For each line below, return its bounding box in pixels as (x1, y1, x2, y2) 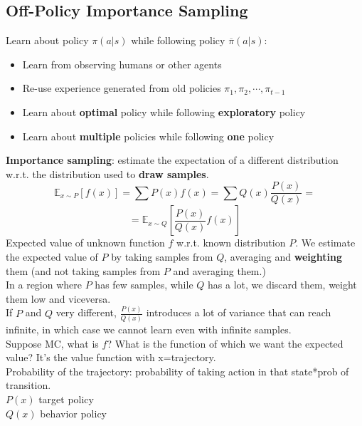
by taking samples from (111, 249, 213, 264)
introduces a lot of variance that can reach (146, 305, 331, 320)
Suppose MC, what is (6, 336, 99, 350)
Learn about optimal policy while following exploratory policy (22, 104, 306, 119)
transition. (6, 378, 51, 393)
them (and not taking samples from (6, 263, 161, 278)
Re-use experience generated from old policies (22, 80, 221, 95)
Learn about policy (6, 33, 89, 48)
